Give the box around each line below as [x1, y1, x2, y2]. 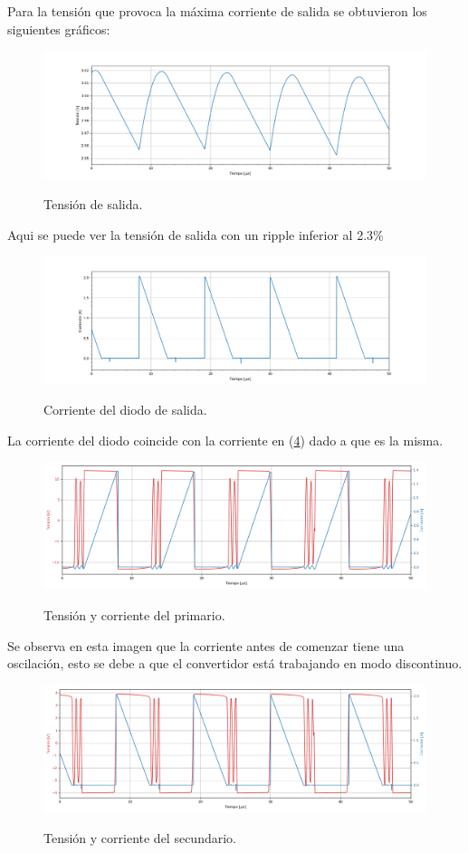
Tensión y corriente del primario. [43, 605, 225, 624]
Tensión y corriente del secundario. [43, 829, 236, 848]
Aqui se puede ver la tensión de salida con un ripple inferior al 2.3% [7, 225, 384, 244]
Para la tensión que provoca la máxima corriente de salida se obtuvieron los [7, 2, 427, 20]
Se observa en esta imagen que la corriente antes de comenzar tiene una [7, 636, 405, 655]
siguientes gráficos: [7, 19, 110, 38]
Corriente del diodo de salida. [43, 399, 207, 418]
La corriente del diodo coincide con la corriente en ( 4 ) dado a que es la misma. [7, 430, 444, 449]
